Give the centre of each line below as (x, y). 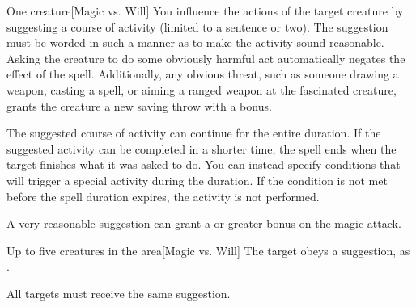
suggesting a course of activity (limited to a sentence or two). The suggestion (197, 26)
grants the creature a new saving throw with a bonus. (139, 105)
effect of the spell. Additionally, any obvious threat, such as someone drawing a (203, 74)
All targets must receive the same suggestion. (119, 293)
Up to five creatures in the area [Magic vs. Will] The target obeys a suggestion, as (208, 250)
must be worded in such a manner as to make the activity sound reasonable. (195, 42)
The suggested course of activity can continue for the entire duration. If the (194, 133)
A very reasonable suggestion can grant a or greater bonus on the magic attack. (204, 223)
